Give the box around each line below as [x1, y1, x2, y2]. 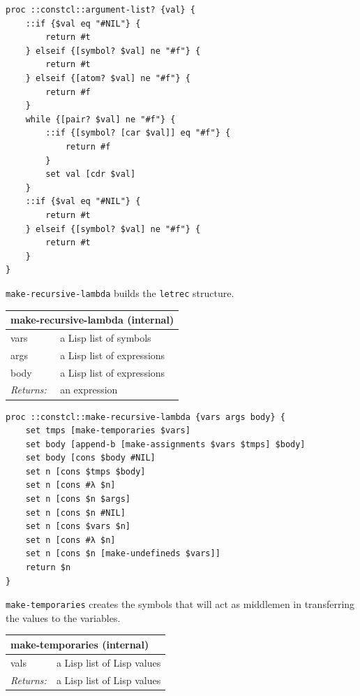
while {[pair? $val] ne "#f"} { [25, 114, 176, 124]
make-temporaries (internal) [10, 637, 149, 651]
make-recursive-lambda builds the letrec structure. [6, 285, 234, 300]
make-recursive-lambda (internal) [10, 312, 174, 327]
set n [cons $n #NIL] [25, 507, 126, 518]
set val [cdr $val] [45, 169, 136, 180]
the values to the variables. [6, 610, 121, 625]
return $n [25, 563, 71, 573]
